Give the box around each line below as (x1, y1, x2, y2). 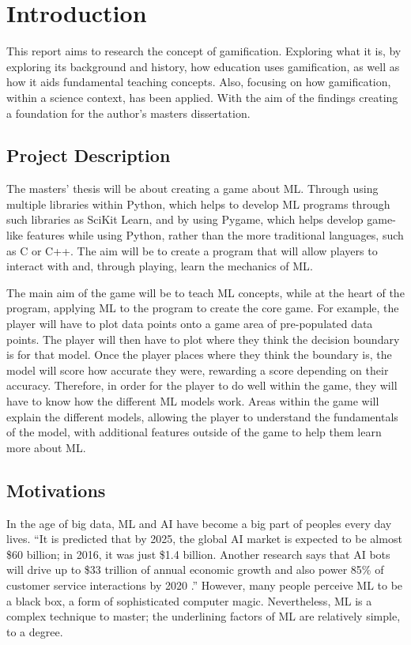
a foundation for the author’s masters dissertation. (6, 104, 251, 121)
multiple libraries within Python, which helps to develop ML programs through (6, 195, 390, 212)
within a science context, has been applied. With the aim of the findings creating (6, 89, 398, 105)
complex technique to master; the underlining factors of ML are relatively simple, (6, 608, 401, 624)
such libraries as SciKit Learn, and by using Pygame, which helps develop (6, 211, 364, 228)
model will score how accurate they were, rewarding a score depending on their (6, 361, 389, 378)
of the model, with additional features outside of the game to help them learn (6, 424, 382, 440)
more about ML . (6, 439, 86, 455)
